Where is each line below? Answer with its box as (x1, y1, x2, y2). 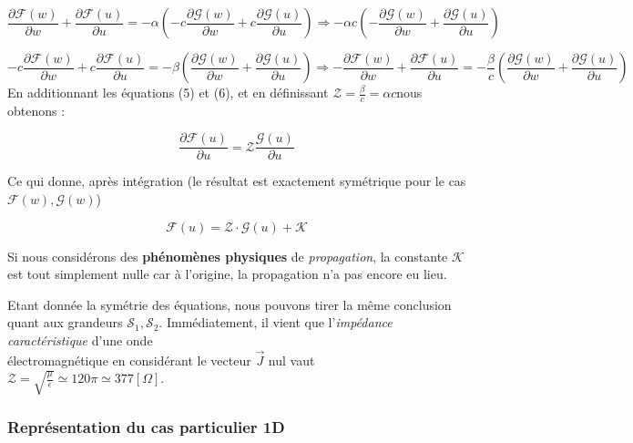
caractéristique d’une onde (7, 331, 153, 350)
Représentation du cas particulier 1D (7, 415, 285, 438)
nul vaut (268, 350, 315, 369)
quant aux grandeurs (7, 313, 123, 332)
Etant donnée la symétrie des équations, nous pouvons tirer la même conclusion (7, 294, 452, 314)
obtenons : (7, 100, 66, 119)
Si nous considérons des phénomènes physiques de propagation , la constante (7, 246, 448, 265)
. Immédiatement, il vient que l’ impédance (158, 313, 393, 332)
